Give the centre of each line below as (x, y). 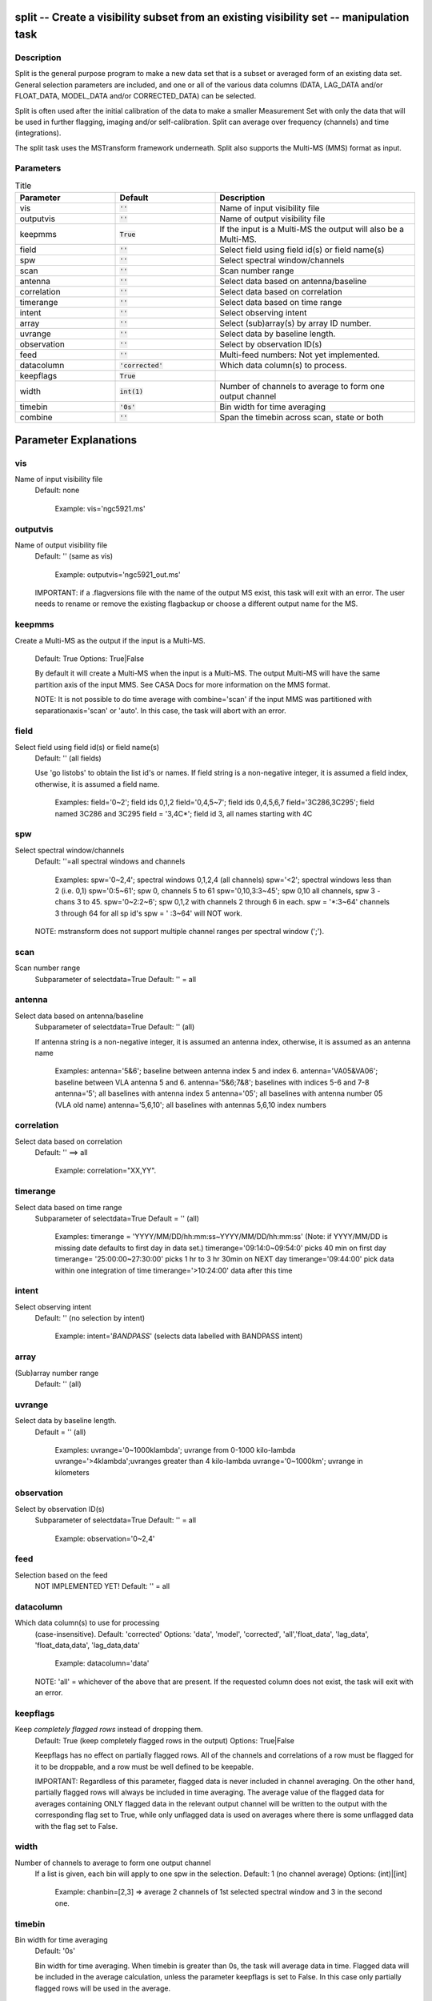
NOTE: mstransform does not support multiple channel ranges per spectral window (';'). (180, 932)
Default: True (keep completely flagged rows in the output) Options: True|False (165, 1740)
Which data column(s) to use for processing (87, 1623)
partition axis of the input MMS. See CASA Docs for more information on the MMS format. (183, 684)
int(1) (132, 391)
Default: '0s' (55, 1951)
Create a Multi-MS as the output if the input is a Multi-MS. (110, 640)
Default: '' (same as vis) (74, 556)
